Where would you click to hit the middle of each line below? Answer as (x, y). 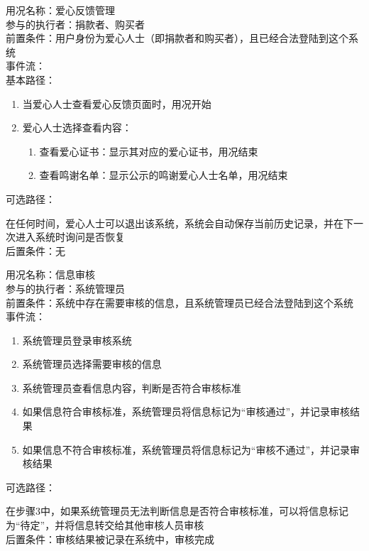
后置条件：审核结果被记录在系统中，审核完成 (110, 539)
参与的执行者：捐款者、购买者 (75, 24)
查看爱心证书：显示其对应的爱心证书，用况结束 (149, 151)
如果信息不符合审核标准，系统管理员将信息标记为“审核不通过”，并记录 (186, 449)
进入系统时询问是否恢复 (70, 237)
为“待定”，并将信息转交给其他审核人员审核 (105, 525)
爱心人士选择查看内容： (77, 127)
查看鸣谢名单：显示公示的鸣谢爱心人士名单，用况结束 (164, 175)
